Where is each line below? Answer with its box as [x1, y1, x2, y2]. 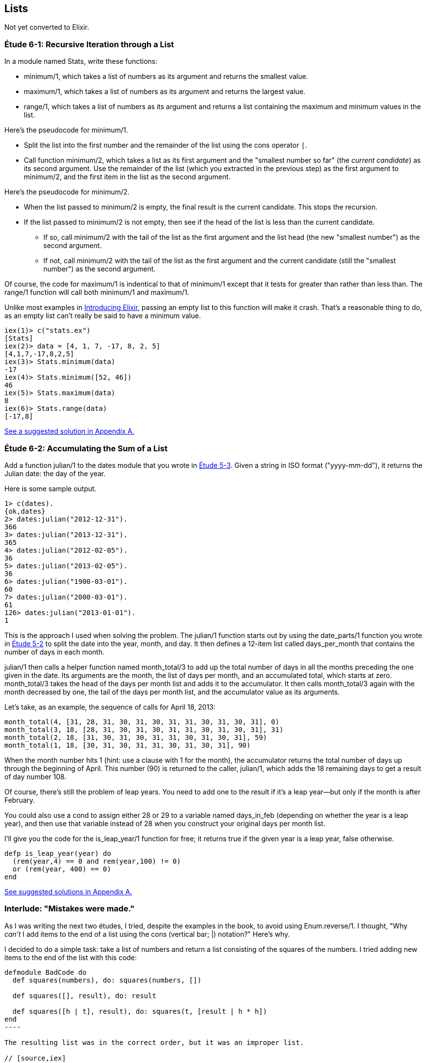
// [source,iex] [4, 1054, 66, 1062]
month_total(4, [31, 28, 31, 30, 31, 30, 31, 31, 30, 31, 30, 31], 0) [4, 717, 279, 726]
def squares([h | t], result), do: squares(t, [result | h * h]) [12, 1007, 267, 1015]
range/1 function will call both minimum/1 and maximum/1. [4, 288, 189, 297]
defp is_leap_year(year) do [4, 849, 111, 857]
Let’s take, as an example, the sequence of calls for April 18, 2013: [4, 702, 216, 711]
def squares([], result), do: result [12, 991, 156, 1000]
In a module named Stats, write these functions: [4, 57, 158, 66]
